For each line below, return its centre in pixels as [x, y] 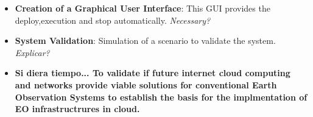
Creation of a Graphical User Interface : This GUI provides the [142, 8]
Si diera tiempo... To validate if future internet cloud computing [153, 73]
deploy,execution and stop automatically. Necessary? [113, 20]
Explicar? [32, 52]
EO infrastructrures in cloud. [77, 109]
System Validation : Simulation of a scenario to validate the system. [145, 41]
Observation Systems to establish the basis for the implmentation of [161, 97]
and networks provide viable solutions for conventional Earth [146, 84]
